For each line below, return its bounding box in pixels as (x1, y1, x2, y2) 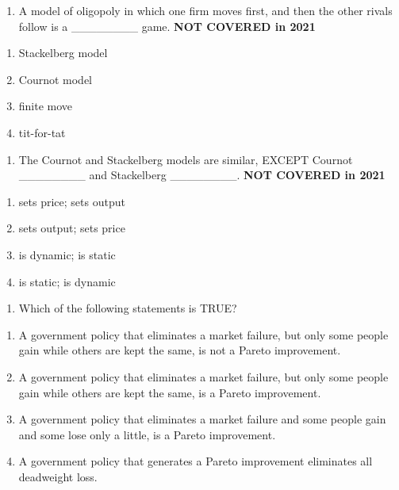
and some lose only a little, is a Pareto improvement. (18, 426, 276, 442)
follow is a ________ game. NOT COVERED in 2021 (18, 17, 316, 34)
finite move (18, 98, 73, 114)
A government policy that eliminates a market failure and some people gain (18, 411, 386, 427)
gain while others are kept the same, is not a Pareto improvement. (18, 342, 341, 358)
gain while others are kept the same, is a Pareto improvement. (18, 384, 321, 400)
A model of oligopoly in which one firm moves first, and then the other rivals (18, 2, 393, 18)
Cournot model (18, 71, 93, 87)
